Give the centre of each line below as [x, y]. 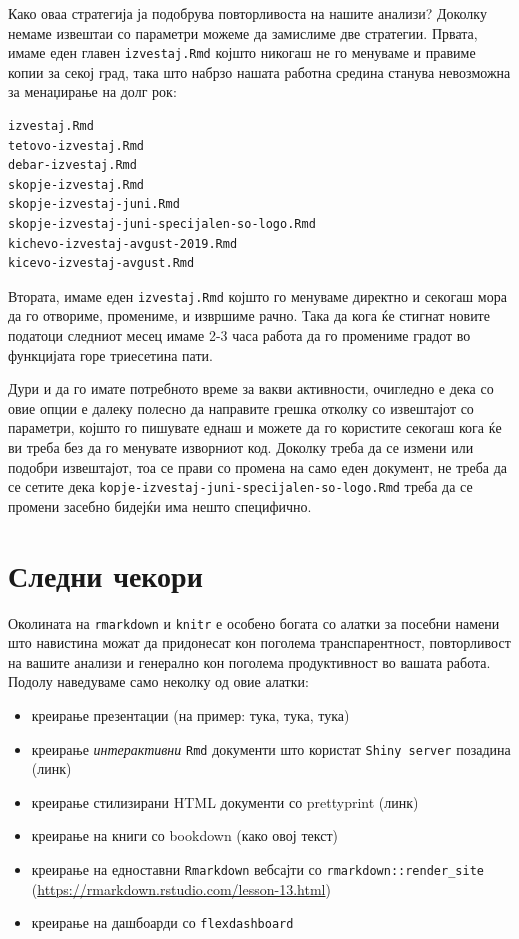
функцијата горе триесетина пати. [110, 354]
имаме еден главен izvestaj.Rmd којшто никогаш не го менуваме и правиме [242, 52]
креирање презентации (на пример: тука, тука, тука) [190, 715]
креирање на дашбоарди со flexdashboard [162, 922]
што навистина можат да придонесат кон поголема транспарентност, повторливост [259, 642]
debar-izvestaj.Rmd [72, 165]
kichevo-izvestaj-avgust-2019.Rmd [123, 243]
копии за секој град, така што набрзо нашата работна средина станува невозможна [259, 71]
